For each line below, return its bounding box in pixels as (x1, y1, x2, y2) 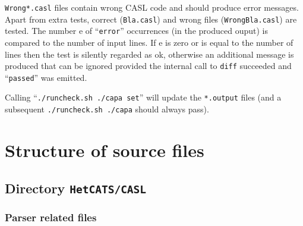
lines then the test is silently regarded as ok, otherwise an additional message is (5, 48, 294, 60)
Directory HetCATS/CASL (5, 178, 147, 197)
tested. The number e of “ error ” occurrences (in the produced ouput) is (5, 24, 268, 37)
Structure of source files (5, 137, 204, 162)
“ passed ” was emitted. (5, 71, 87, 83)
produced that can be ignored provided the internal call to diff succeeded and (5, 59, 292, 72)
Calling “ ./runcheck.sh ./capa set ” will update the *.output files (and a (5, 91, 282, 103)
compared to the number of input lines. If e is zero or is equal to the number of (5, 36, 293, 48)
